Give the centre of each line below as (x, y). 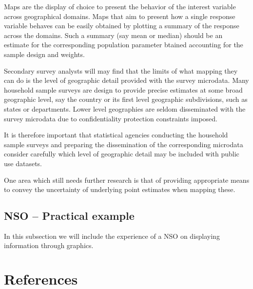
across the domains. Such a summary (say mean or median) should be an (113, 35)
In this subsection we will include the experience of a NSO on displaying (112, 236)
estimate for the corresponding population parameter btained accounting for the (124, 45)
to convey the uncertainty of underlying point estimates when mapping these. (120, 189)
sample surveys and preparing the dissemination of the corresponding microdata (124, 144)
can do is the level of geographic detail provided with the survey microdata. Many (126, 80)
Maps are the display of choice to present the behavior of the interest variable (120, 6)
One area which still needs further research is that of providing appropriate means (127, 180)
